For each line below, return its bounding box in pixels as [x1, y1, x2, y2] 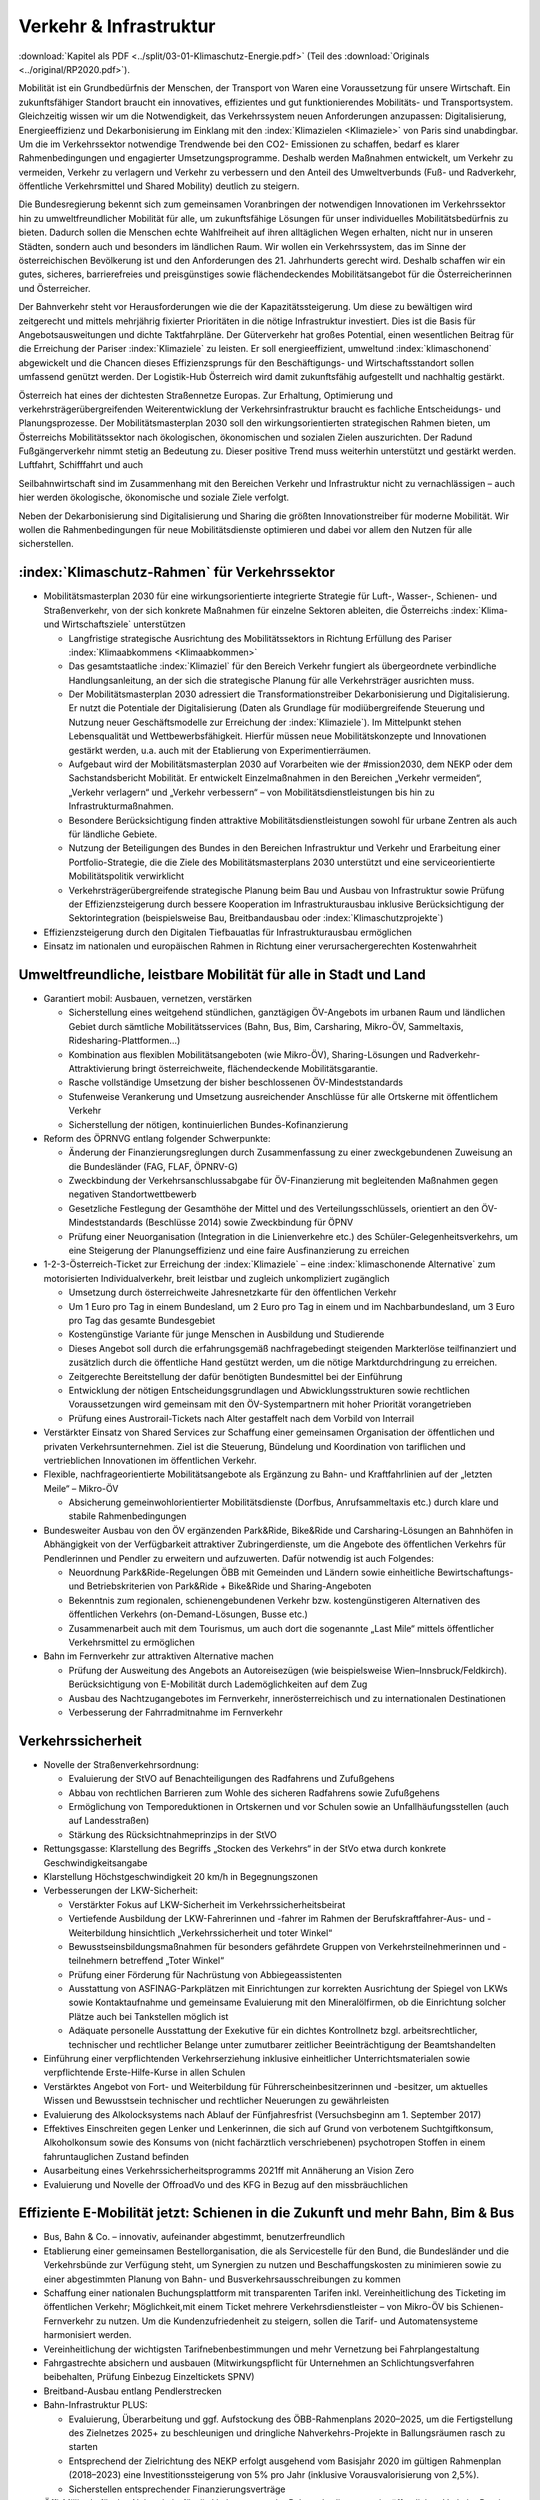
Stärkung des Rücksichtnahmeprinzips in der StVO [68, 1828, 277, 1840]
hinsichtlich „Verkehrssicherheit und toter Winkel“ [128, 1926, 333, 1939]
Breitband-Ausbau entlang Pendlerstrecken [43, 2385, 222, 2397]
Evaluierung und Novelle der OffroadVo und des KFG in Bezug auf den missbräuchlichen [43, 2178, 409, 2190]
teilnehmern [68, 1955, 119, 1967]
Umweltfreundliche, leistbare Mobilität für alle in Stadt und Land [18, 966, 426, 983]
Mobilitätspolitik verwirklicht [68, 870, 185, 882]
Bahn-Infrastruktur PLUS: [43, 2399, 148, 2411]
